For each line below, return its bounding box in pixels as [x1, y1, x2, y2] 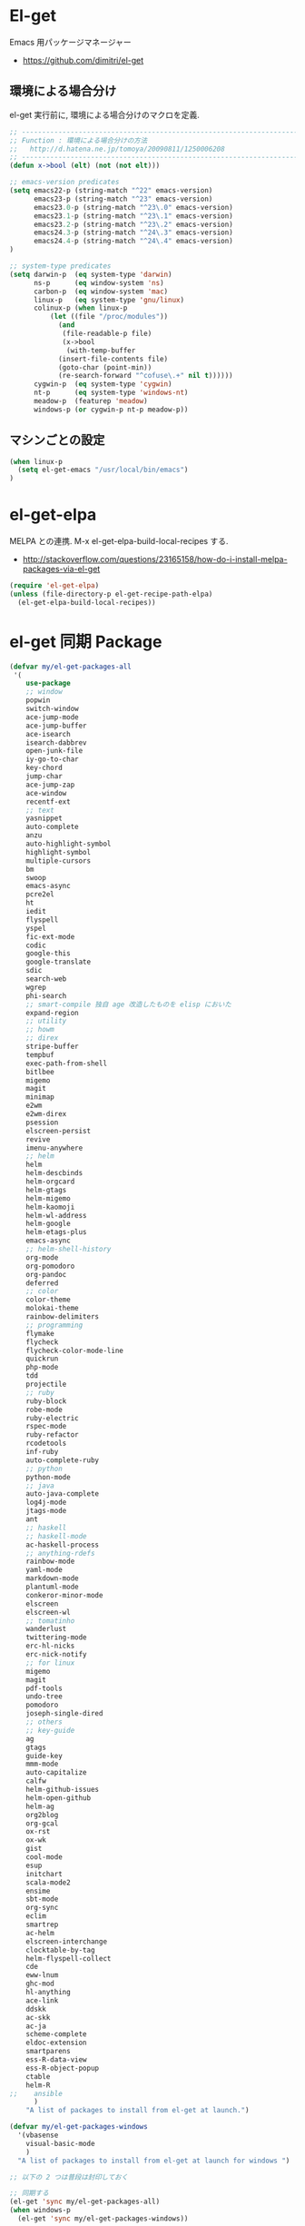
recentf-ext [25, 796, 71, 806]
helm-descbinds [25, 1169, 84, 1178]
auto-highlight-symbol [25, 839, 112, 849]
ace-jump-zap [25, 780, 75, 789]
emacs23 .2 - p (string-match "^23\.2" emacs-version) [33, 220, 233, 229]
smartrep [25, 1920, 59, 1930]
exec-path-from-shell [25, 1059, 107, 1068]
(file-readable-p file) [62, 329, 152, 338]
